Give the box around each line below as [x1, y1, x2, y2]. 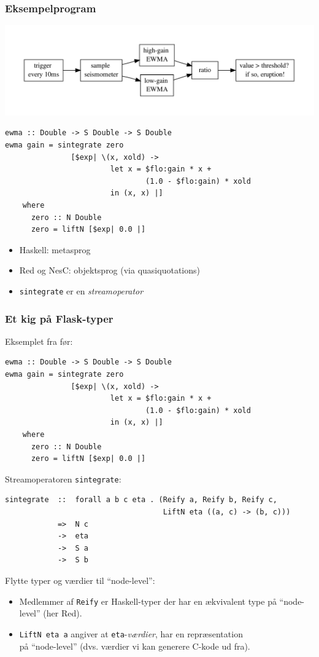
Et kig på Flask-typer [5, 310, 113, 326]
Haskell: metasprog [19, 243, 91, 256]
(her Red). [43, 607, 82, 620]
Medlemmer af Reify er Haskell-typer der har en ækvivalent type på [19, 594, 277, 607]
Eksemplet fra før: [5, 334, 73, 347]
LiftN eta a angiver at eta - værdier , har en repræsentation [19, 627, 243, 640]
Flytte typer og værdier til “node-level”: [5, 574, 155, 587]
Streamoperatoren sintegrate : [5, 472, 121, 485]
